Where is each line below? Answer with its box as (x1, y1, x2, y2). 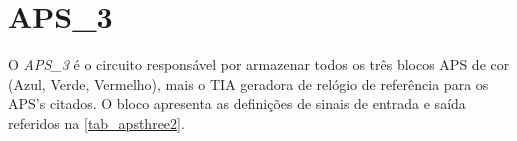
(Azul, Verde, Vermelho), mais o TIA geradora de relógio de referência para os (8, 73, 489, 94)
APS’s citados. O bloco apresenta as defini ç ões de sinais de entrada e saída (8, 93, 466, 114)
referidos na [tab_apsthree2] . (8, 112, 185, 133)
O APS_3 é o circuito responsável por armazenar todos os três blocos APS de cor (8, 54, 510, 75)
